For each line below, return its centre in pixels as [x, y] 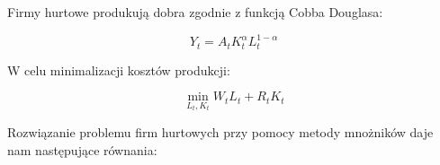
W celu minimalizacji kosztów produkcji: [119, 69]
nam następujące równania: [82, 149]
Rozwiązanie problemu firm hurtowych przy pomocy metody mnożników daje [220, 132]
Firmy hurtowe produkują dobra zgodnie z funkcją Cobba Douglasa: [195, 12]
